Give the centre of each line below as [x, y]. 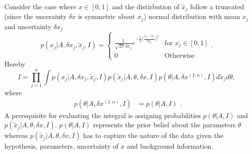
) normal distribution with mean [192, 16]
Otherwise [179, 56]
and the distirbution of [146, 6]
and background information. [170, 146]
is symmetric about [107, 16]
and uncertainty [28, 26]
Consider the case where [40, 6]
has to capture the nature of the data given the [153, 135]
